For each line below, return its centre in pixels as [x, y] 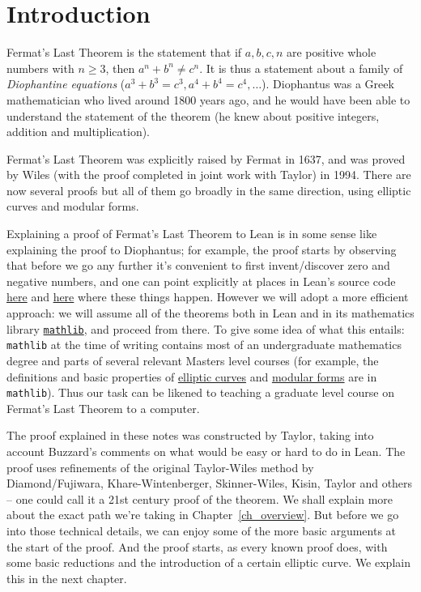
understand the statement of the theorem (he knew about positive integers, [193, 115]
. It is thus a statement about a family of [301, 68]
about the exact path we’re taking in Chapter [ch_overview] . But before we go [203, 515]
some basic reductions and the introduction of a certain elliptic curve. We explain [208, 562]
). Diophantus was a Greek [328, 84]
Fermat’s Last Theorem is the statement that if [124, 52]
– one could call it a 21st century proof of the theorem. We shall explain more [200, 498]
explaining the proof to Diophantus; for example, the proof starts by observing [202, 249]
